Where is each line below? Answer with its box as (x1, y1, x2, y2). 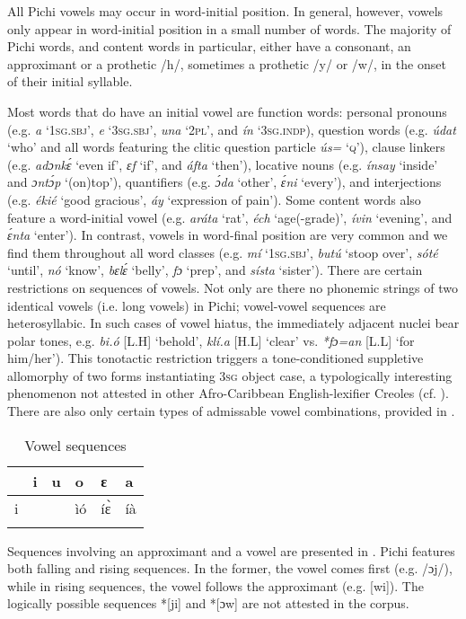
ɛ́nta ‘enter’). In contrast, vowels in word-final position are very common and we (7, 225, 448, 244)
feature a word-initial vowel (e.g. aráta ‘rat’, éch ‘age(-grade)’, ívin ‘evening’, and (7, 208, 453, 226)
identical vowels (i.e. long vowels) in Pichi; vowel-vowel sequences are (7, 296, 386, 314)
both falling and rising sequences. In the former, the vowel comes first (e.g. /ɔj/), (7, 559, 453, 578)
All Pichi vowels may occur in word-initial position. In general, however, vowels (7, 2, 444, 20)
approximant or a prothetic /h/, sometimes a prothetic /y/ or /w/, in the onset (7, 54, 446, 73)
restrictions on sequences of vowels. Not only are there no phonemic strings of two (7, 278, 458, 296)
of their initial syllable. (7, 72, 133, 91)
